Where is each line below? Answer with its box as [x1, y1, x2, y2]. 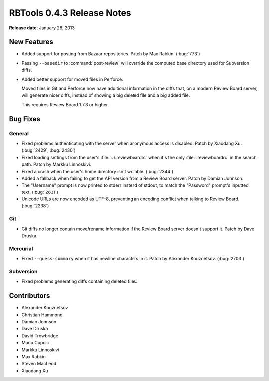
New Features [9, 38, 53, 46]
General [9, 130, 29, 137]
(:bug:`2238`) [21, 203, 49, 209]
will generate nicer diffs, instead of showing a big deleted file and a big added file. [21, 92, 190, 98]
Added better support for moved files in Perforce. [21, 76, 123, 82]
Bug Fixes [9, 115, 41, 123]
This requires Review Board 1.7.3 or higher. [21, 101, 109, 107]
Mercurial [9, 245, 33, 252]
